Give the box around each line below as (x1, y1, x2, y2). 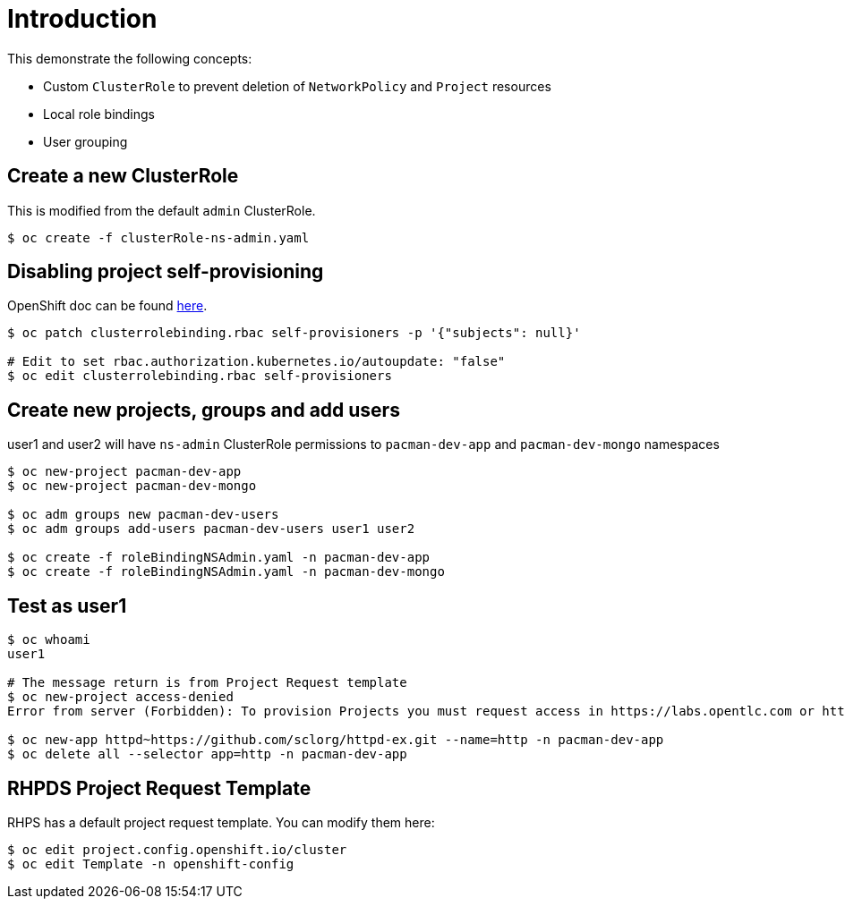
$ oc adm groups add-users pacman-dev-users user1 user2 (7, 521, 415, 537)
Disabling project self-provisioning (7, 260, 324, 284)
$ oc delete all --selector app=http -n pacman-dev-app (7, 747, 407, 762)
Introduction (7, 4, 158, 34)
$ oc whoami (7, 632, 90, 648)
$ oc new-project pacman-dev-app (7, 464, 242, 479)
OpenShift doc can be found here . (7, 298, 208, 314)
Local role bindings (43, 106, 156, 122)
